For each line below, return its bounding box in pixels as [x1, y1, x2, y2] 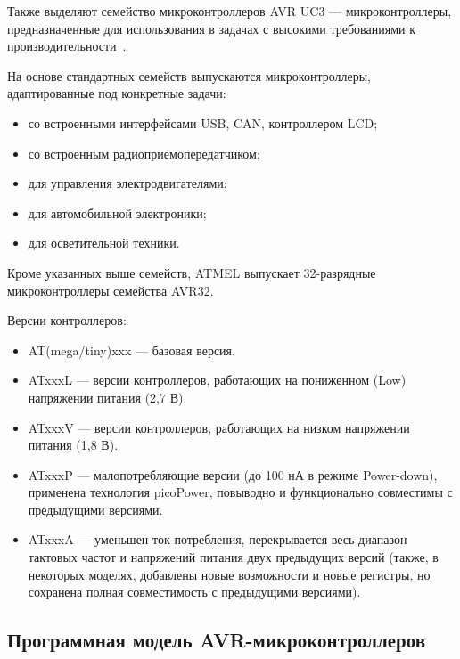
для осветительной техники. [28, 233, 180, 252]
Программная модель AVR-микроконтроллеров [7, 626, 426, 654]
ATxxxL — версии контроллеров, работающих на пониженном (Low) [28, 370, 407, 389]
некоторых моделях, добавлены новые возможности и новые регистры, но [28, 565, 431, 583]
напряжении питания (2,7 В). [28, 387, 187, 406]
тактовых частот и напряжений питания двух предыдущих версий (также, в [28, 548, 439, 566]
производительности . [7, 37, 127, 55]
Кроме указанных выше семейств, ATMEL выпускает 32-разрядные [7, 263, 376, 281]
